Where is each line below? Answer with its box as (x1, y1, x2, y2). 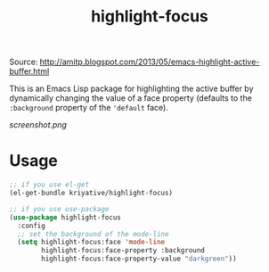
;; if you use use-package (9, 204, 110, 213)
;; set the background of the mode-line (17, 229, 169, 238)
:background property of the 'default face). (9, 103, 169, 113)
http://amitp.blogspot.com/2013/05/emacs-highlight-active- (39, 56, 260, 68)
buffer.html (9, 66, 50, 77)
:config (17, 221, 46, 230)
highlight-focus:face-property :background (41, 246, 205, 255)
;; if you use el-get (9, 180, 90, 189)
